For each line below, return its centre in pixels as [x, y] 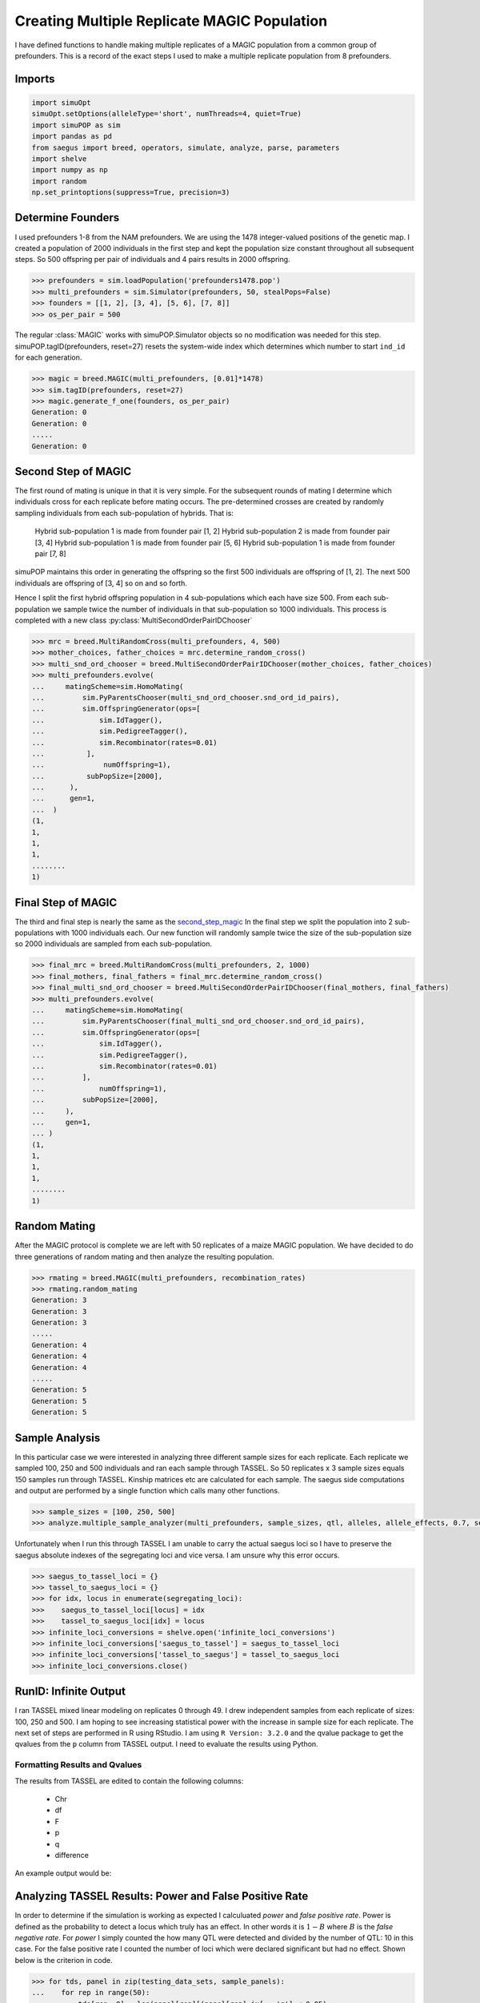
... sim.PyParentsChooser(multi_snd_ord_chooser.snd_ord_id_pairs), [186, 697]
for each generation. [48, 357]
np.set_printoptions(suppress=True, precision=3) [131, 193]
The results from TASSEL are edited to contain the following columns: [129, 1781]
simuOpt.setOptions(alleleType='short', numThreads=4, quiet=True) [167, 114]
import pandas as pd [72, 137]
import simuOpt [61, 103]
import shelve [59, 159]
